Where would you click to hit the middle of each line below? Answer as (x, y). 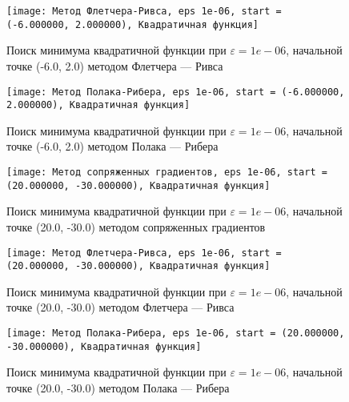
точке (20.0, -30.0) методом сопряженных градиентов (136, 226)
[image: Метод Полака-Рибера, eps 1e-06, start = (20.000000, (176, 333)
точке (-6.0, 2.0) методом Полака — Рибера (112, 146)
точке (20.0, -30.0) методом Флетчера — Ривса (120, 307)
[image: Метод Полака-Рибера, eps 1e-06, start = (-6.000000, (176, 92)
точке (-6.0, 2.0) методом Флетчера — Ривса (115, 65)
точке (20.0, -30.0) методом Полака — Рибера (118, 387)
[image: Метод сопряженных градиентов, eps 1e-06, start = (167, 172)
